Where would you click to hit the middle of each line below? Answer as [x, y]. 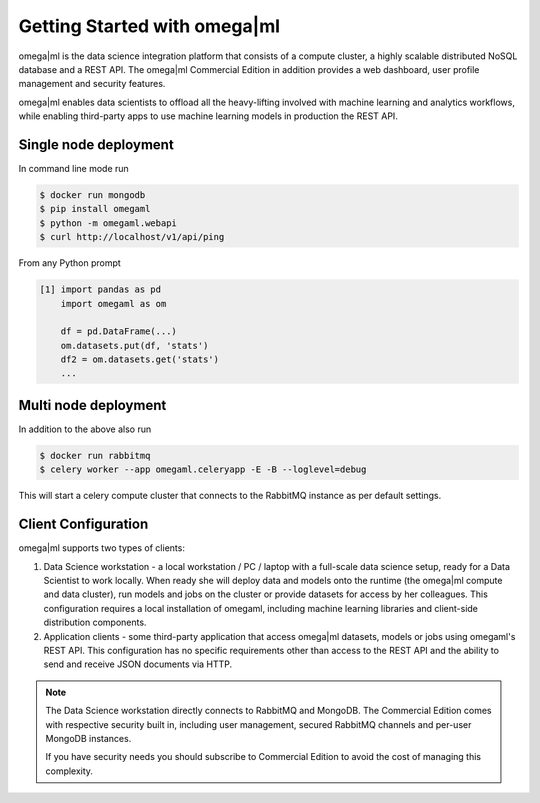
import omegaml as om [113, 303]
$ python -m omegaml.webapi [108, 223]
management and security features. [92, 84]
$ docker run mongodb [92, 195]
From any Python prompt [70, 263]
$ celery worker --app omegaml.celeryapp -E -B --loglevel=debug [203, 469]
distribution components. [95, 622]
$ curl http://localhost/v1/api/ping [132, 237]
